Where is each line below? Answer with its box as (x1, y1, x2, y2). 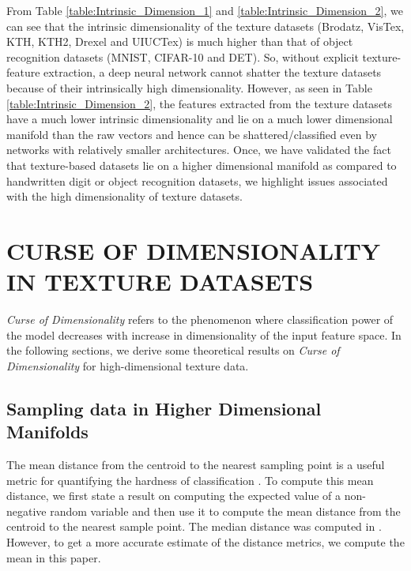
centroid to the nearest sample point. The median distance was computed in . (6, 518, 382, 535)
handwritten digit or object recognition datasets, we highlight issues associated (6, 172, 388, 189)
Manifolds (6, 419, 89, 444)
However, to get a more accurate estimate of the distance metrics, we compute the (6, 533, 405, 550)
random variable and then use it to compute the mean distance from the (50, 502, 401, 519)
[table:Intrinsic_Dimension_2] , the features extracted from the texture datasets (6, 95, 393, 111)
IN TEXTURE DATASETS (6, 265, 314, 298)
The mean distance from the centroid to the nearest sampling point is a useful (6, 456, 385, 472)
